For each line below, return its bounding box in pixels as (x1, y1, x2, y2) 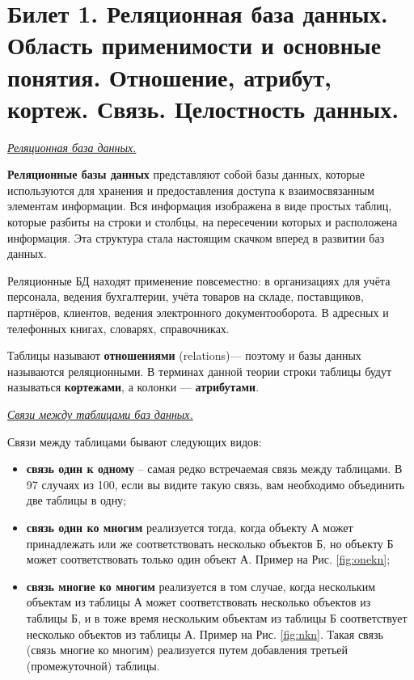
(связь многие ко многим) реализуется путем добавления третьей (26, 641, 348, 658)
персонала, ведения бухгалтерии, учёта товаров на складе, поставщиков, (7, 288, 364, 305)
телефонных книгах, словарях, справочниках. (7, 319, 230, 336)
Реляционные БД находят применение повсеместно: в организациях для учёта (7, 272, 391, 289)
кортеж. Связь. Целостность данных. (7, 91, 399, 125)
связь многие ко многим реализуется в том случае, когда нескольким (26, 577, 376, 594)
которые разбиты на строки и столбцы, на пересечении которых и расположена (7, 213, 398, 230)
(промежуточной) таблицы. (26, 657, 160, 674)
